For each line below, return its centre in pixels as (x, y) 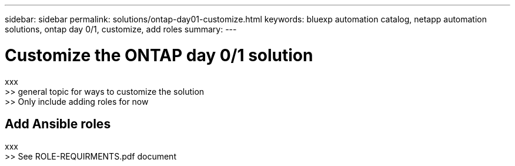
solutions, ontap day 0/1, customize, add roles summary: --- (121, 29)
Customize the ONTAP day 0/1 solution (159, 55)
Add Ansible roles (58, 124)
